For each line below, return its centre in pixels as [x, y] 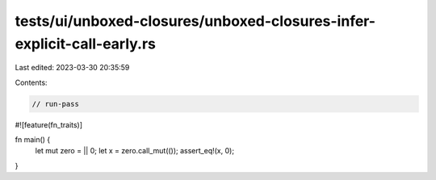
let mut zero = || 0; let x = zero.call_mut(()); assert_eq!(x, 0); [134, 151]
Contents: [31, 82]
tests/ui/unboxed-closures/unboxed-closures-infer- [195, 21]
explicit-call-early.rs [86, 44]
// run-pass [56, 104]
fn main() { [33, 140]
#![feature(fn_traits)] [49, 124]
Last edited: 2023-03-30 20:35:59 [72, 68]
